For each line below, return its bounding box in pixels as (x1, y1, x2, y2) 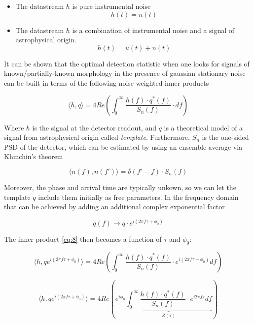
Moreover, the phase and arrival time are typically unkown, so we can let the (4, 182, 236, 192)
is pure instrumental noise (72, 1, 151, 11)
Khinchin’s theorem (4, 151, 63, 161)
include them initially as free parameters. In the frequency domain (38, 192, 239, 202)
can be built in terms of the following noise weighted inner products (4, 77, 209, 88)
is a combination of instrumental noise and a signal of (72, 25, 235, 35)
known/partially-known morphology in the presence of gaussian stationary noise (4, 68, 246, 78)
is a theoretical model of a (164, 122, 243, 132)
